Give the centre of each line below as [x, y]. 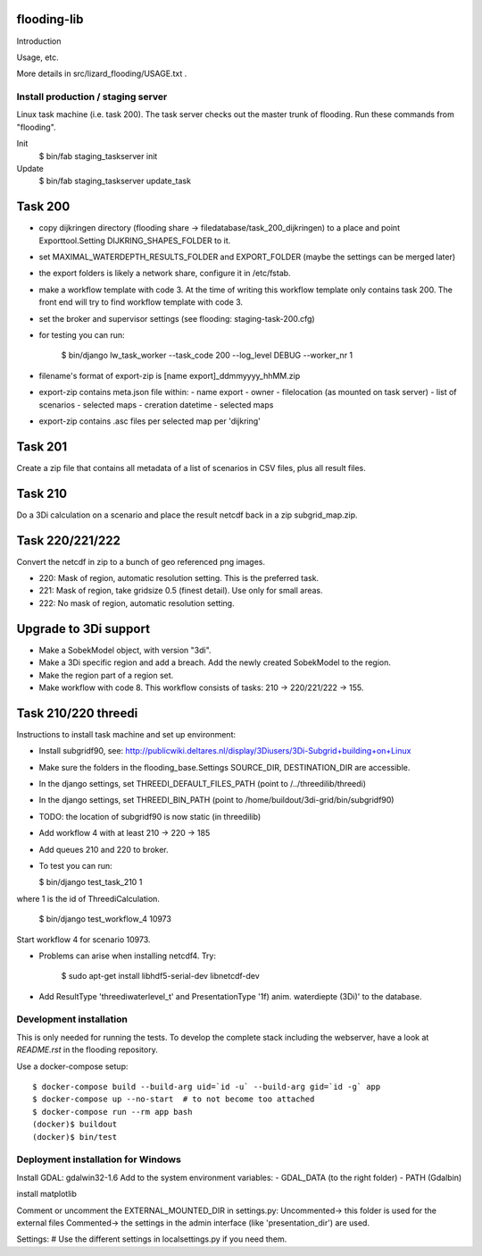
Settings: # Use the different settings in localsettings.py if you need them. [152, 1239]
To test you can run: [76, 865]
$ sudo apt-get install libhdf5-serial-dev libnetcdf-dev [161, 976]
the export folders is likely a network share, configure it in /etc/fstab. [165, 274]
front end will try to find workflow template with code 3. [141, 302]
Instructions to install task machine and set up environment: [126, 734]
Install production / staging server [92, 97]
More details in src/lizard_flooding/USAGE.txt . [102, 74]
